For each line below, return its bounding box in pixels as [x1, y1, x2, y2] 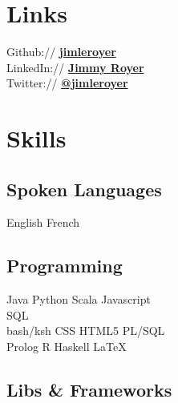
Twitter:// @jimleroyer [6, 75, 128, 91]
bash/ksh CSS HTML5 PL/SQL [6, 322, 165, 339]
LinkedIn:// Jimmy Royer [6, 58, 144, 75]
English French [6, 214, 80, 231]
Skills [6, 122, 67, 155]
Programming [6, 253, 123, 278]
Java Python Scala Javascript [6, 291, 151, 308]
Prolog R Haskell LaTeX [6, 338, 127, 355]
